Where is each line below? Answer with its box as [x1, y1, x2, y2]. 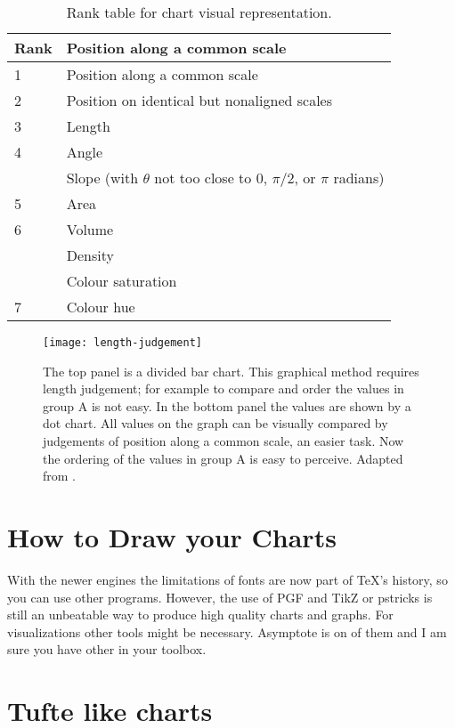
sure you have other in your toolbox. [7, 640, 207, 659]
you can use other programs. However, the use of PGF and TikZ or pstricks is [7, 587, 433, 606]
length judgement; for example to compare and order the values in [43, 379, 404, 398]
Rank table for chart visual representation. [66, 2, 332, 22]
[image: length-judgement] [43, 336, 202, 349]
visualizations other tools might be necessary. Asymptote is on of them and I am [7, 622, 447, 641]
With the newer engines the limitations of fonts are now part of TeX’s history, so [7, 570, 448, 588]
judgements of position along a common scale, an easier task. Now [43, 432, 404, 450]
